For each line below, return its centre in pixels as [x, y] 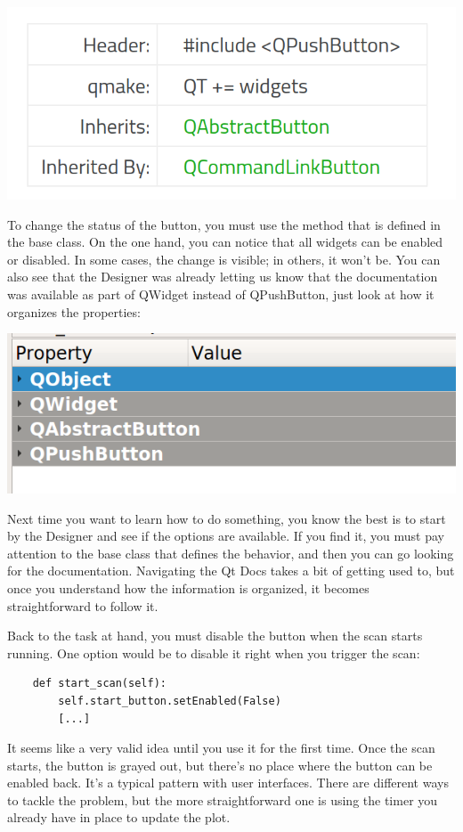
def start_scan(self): [99, 684]
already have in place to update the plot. [119, 817]
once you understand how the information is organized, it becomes [188, 587]
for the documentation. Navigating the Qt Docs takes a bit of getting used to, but [231, 571]
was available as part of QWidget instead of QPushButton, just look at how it [221, 294]
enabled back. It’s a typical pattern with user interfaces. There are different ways [228, 783]
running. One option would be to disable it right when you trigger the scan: [214, 653]
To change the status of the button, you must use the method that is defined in [224, 224]
